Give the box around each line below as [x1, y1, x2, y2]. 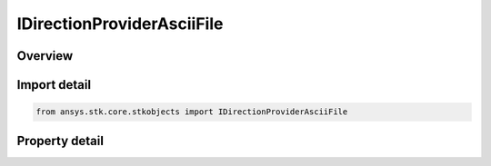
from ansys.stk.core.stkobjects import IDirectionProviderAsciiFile [35, 107, 348, 117]
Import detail [16, 77, 91, 93]
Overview [16, 48, 74, 63]
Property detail [16, 132, 105, 149]
